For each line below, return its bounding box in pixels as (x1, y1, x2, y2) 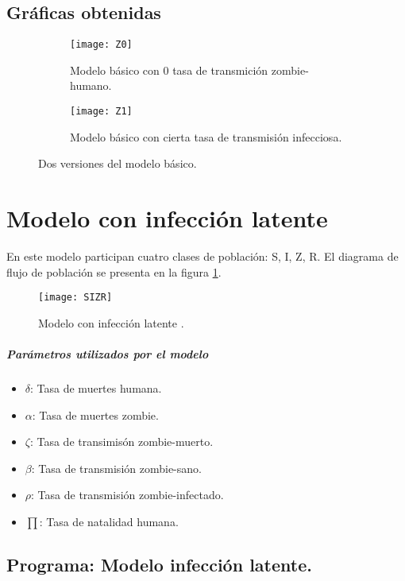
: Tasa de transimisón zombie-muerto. (29, 433, 214, 450)
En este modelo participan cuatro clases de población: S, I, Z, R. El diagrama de (6, 248, 399, 265)
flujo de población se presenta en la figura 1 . (6, 263, 222, 280)
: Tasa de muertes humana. (30, 380, 162, 397)
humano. (70, 77, 112, 94)
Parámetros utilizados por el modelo (6, 346, 209, 362)
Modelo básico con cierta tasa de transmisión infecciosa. (70, 128, 342, 145)
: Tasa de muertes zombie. (32, 406, 159, 423)
